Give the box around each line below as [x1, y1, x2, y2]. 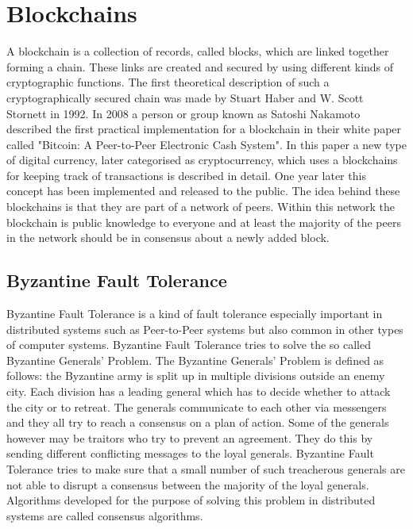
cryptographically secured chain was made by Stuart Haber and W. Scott [6, 89, 364, 105]
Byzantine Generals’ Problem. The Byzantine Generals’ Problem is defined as [6, 351, 384, 368]
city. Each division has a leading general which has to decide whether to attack [6, 383, 391, 400]
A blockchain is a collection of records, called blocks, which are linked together [6, 43, 389, 59]
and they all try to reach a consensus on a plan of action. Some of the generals [6, 414, 389, 431]
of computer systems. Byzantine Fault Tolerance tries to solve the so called [6, 336, 372, 353]
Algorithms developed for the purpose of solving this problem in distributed [6, 492, 376, 508]
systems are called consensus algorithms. [6, 507, 203, 523]
